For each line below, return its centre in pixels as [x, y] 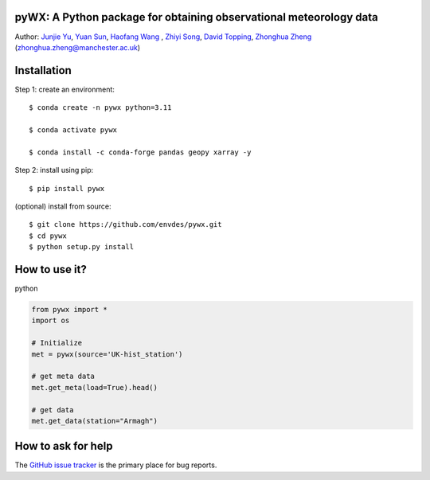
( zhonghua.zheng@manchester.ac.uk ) [78, 47]
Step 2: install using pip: [54, 170]
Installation [43, 70]
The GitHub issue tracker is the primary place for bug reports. [116, 465]
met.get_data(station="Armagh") [95, 421]
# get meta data [63, 377]
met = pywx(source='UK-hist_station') [107, 354]
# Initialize [57, 343]
